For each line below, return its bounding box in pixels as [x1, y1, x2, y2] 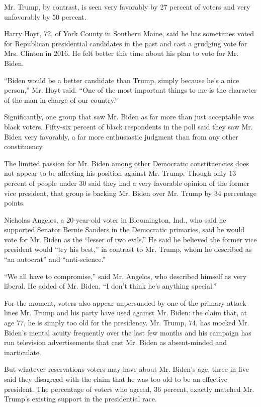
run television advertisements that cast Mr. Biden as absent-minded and [4, 337, 227, 348]
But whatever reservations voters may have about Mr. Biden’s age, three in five [4, 364, 249, 374]
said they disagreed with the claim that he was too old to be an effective [4, 374, 227, 384]
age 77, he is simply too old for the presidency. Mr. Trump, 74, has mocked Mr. [4, 317, 249, 328]
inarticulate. [4, 347, 41, 357]
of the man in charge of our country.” [4, 94, 118, 105]
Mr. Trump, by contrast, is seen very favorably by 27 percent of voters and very [4, 2, 250, 12]
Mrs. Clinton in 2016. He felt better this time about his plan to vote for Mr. [4, 48, 239, 58]
